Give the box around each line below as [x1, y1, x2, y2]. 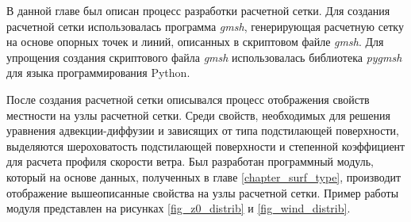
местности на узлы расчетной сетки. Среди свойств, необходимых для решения [6, 106, 390, 123]
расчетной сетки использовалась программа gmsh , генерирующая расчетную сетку [6, 17, 404, 34]
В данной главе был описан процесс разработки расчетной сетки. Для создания [6, 2, 390, 18]
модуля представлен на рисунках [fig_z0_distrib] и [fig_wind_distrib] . [6, 200, 351, 216]
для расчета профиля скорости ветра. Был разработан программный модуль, [6, 153, 374, 170]
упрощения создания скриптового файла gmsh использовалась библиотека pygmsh [6, 48, 402, 65]
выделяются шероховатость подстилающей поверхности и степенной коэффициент [6, 137, 405, 154]
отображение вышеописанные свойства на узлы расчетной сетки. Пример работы [6, 184, 399, 201]
